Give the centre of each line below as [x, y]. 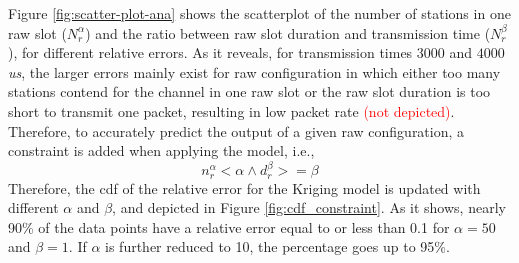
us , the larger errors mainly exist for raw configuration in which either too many [254, 71]
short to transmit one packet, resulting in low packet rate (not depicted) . [231, 110]
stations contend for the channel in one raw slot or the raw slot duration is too [249, 91]
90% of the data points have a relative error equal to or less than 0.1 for [229, 226]
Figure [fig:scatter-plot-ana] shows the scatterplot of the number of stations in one [259, 13]
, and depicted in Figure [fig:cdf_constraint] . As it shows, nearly [309, 207]
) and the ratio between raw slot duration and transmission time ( [288, 32]
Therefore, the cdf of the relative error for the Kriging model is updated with [244, 187]
